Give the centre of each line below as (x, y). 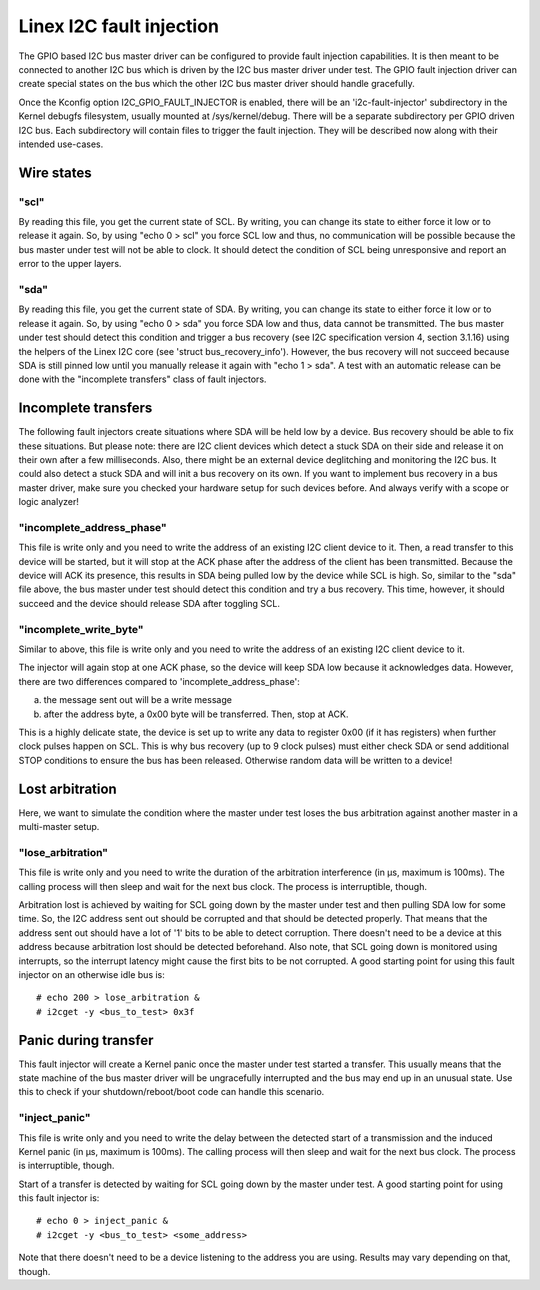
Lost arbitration (67, 788)
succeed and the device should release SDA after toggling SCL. (149, 603)
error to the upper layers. (70, 264)
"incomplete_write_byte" (81, 629)
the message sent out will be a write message (137, 700)
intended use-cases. (61, 144)
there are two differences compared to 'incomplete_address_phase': (159, 681)
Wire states (55, 172)
